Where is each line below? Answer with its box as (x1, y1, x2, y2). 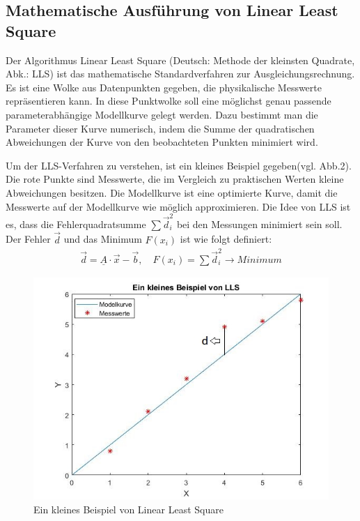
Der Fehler (6, 232, 51, 246)
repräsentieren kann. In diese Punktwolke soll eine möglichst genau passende (6, 93, 331, 108)
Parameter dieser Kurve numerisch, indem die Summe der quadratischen (6, 121, 315, 135)
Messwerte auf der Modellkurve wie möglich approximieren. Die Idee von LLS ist (6, 199, 351, 213)
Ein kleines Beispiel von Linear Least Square (33, 501, 224, 516)
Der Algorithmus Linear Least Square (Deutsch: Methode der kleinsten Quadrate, (6, 52, 355, 67)
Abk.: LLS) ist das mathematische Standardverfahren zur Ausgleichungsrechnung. (6, 66, 355, 81)
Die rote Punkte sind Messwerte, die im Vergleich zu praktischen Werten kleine (6, 172, 344, 186)
